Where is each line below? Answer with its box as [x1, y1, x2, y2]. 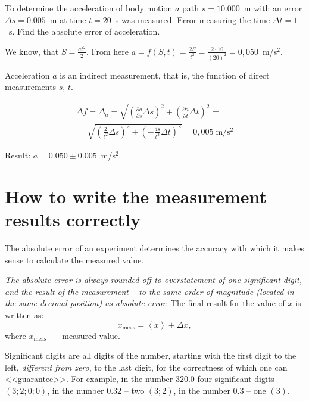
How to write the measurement [5, 184, 267, 208]
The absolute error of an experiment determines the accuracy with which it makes [5, 241, 304, 254]
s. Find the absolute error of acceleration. [8, 25, 160, 38]
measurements [5, 80, 57, 93]
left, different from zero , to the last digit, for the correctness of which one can [5, 360, 288, 373]
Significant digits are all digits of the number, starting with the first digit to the [5, 349, 296, 362]
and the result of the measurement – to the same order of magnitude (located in [5, 285, 294, 297]
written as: [5, 308, 44, 321]
